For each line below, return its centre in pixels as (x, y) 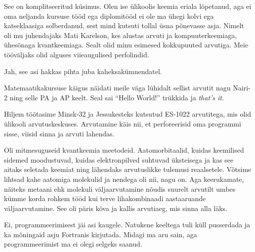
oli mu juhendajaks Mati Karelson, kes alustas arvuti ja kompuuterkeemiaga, (121, 35)
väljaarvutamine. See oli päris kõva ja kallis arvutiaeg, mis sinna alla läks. (116, 208)
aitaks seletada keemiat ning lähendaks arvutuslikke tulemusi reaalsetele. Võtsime (128, 169)
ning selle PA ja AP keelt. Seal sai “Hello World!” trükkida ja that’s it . (117, 97)
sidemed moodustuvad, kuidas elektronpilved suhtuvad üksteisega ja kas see (119, 159)
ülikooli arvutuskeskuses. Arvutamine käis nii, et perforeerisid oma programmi (123, 123)
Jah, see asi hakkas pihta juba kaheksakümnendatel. (83, 71)
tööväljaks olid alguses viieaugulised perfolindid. (77, 54)
